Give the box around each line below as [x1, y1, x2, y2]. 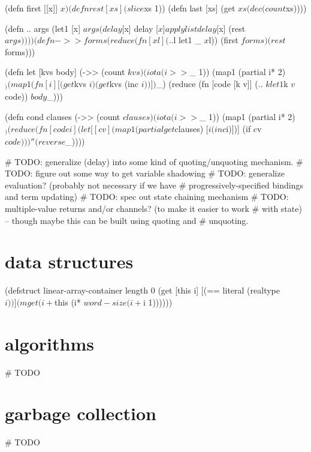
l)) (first [209, 34, 238, 46]
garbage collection [5, 401, 156, 426]
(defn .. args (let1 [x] [5, 22, 81, 34]
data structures [5, 249, 134, 274]
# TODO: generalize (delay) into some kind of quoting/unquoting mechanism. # [5, 155, 303, 167]
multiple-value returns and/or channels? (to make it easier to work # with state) [5, 202, 302, 215]
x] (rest [219, 22, 246, 34]
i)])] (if [226, 122, 251, 134]
